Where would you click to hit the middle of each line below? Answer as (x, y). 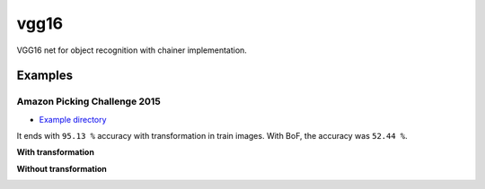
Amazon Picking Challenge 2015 (88, 101)
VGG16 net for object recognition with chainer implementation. (132, 50)
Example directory (73, 119)
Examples (45, 76)
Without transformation (62, 168)
